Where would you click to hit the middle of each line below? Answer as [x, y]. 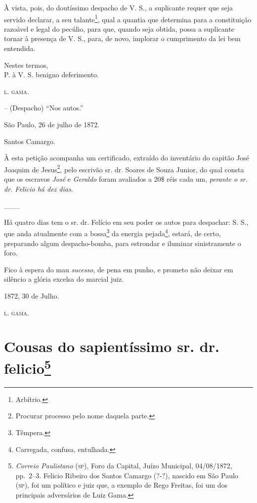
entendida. [20, 48]
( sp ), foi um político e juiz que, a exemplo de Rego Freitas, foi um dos [122, 485]
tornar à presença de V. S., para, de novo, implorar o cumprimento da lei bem [122, 38]
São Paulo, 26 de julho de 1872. [52, 124]
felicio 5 [28, 367]
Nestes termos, [26, 65]
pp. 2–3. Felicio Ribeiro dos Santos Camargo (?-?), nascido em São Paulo [127, 475]
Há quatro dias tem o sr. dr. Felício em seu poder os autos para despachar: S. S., [126, 222]
